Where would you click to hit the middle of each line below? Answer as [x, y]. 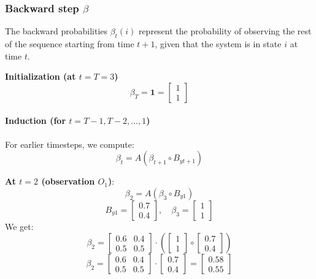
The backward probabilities [56, 31]
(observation [68, 181]
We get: [19, 226]
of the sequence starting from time [70, 44]
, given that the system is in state [218, 44]
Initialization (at [40, 76]
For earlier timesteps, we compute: [70, 144]
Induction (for [36, 120]
